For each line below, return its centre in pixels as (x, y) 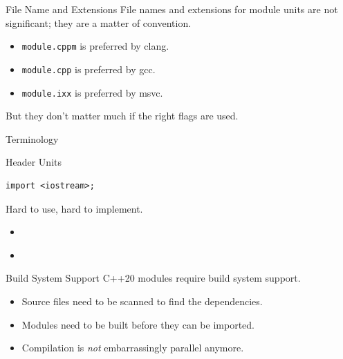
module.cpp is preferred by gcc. (89, 69)
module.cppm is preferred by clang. (95, 46)
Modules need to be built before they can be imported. (138, 324)
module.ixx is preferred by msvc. (92, 92)
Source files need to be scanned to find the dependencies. (142, 301)
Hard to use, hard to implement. (74, 208)
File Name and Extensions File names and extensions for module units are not (172, 9)
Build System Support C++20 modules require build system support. (153, 278)
